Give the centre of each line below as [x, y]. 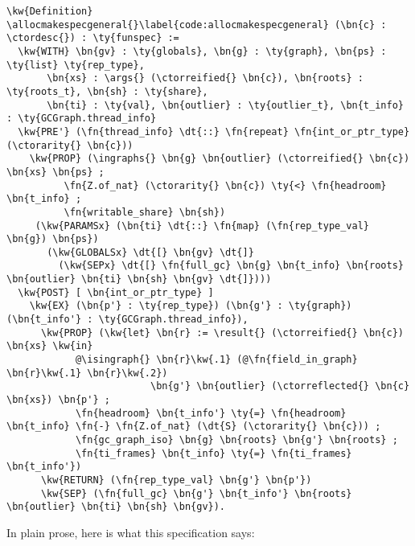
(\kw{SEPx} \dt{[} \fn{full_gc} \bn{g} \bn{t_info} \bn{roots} [231, 266]
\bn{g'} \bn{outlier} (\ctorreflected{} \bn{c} [280, 386]
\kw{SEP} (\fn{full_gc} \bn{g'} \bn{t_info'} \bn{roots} [196, 493]
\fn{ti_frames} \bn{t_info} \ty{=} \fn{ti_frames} [214, 453]
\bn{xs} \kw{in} [50, 346]
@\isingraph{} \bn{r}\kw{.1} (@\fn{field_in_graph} [216, 360]
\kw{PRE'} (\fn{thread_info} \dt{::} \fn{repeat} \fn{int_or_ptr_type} [214, 131]
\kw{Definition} [50, 11]
